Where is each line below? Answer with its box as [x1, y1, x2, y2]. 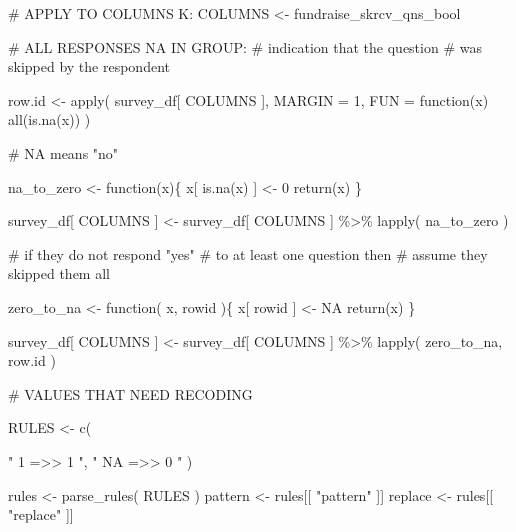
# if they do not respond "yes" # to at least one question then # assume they [8, 243, 488, 264]
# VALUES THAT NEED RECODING [8, 383, 253, 404]
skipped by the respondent [8, 56, 170, 77]
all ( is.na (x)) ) [8, 109, 91, 130]
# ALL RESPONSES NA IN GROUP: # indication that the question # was [8, 36, 482, 57]
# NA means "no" [8, 142, 119, 163]
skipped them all [8, 263, 110, 284]
